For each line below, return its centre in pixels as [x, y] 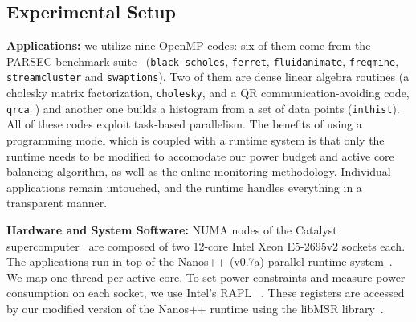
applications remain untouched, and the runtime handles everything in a [184, 187]
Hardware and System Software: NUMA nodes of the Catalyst [172, 229]
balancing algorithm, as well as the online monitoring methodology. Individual [199, 171]
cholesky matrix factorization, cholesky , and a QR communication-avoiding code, [208, 93]
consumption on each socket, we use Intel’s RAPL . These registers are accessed [206, 293]
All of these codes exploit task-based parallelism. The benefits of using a [184, 124]
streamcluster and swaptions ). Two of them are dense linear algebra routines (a [208, 77]
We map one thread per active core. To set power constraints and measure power [206, 277]
